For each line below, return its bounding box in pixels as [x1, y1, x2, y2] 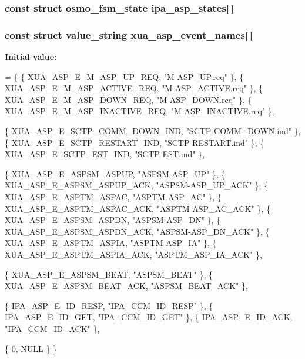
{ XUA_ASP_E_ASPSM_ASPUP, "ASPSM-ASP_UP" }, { [5, 167, 226, 179]
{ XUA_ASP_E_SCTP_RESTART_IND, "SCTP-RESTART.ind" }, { [5, 136, 264, 148]
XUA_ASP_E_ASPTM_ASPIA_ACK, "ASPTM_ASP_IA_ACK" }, [5, 248, 262, 260]
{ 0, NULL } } [5, 342, 58, 354]
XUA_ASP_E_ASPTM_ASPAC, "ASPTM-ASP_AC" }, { [5, 191, 222, 202]
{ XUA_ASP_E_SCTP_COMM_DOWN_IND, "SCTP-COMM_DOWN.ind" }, [5, 125, 301, 137]
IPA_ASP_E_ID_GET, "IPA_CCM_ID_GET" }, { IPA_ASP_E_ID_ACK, [5, 311, 293, 323]
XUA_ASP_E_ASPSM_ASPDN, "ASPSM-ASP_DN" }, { [5, 214, 221, 226]
